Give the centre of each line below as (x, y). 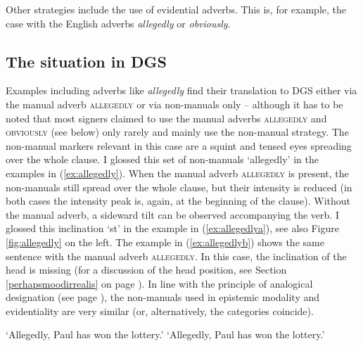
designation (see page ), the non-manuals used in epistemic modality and (163, 297)
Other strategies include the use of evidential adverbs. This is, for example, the (176, 9)
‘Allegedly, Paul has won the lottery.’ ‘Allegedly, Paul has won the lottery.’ (165, 334)
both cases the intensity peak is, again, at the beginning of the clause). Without (178, 201)
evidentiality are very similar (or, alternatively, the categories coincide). (160, 310)
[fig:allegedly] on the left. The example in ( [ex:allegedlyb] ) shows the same (165, 242)
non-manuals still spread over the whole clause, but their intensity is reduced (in (179, 187)
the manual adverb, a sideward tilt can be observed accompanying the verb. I (172, 214)
